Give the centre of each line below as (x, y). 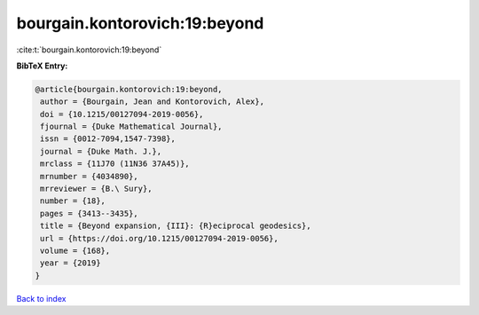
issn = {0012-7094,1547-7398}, (108, 139)
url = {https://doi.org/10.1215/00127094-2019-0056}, (159, 238)
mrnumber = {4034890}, (90, 176)
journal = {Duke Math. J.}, (101, 151)
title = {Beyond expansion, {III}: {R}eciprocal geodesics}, (176, 226)
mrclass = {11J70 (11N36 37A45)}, (115, 164)
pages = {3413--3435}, (90, 213)
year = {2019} (71, 263)
